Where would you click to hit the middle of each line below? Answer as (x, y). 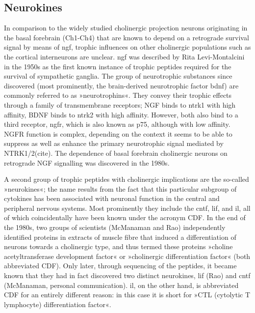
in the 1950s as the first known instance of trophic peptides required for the (118, 66)
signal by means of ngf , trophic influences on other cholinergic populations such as (127, 47)
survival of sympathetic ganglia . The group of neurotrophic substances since (118, 76)
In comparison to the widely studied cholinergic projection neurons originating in (126, 28)
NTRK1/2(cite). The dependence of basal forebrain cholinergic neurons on (116, 153)
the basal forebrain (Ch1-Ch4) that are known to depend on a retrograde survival (127, 37)
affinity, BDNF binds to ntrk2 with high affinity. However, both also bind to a (121, 114)
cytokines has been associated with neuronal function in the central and (112, 198)
